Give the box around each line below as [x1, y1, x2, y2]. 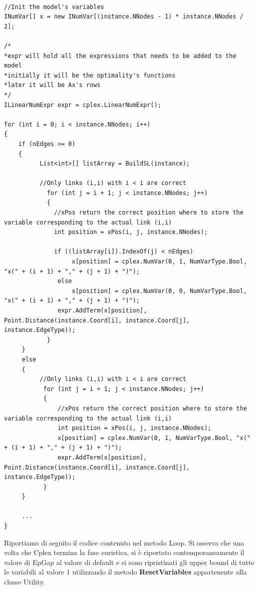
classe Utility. [4, 576, 45, 587]
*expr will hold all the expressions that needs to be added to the [4, 52, 237, 59]
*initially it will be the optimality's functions [4, 71, 176, 79]
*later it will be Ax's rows [4, 81, 101, 89]
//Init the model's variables [4, 3, 104, 10]
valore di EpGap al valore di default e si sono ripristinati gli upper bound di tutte [4, 556, 255, 567]
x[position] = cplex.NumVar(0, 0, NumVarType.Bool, [72, 287, 247, 294]
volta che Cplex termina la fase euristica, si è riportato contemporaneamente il [4, 547, 245, 557]
